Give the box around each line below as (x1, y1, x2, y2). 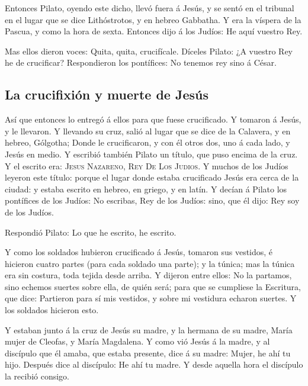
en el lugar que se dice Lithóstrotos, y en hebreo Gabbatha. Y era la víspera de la (5, 13, 301, 25)
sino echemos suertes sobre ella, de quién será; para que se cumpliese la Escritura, (5, 280, 301, 292)
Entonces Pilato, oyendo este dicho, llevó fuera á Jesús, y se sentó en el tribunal (5, 2, 294, 14)
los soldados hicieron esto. (5, 304, 99, 316)
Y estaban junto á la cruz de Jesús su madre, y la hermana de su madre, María (5, 323, 293, 336)
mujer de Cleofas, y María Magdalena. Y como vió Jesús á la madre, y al (5, 335, 270, 348)
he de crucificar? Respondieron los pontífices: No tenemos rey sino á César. (5, 56, 277, 69)
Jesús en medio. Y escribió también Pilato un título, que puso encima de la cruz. (5, 147, 298, 160)
